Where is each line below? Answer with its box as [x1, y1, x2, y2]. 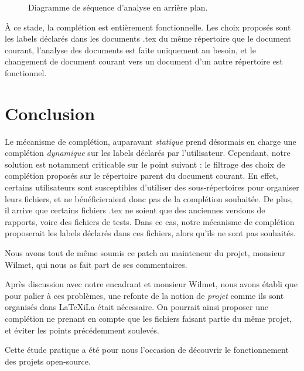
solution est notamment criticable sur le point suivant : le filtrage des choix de [5, 158, 285, 170]
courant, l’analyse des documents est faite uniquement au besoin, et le [5, 43, 256, 56]
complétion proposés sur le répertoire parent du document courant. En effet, [5, 169, 278, 182]
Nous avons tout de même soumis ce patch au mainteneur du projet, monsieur [5, 247, 285, 259]
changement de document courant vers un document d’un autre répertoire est [5, 55, 283, 67]
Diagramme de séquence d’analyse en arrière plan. [28, 1, 208, 13]
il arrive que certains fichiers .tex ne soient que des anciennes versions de [5, 204, 265, 216]
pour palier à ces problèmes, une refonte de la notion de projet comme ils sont [5, 289, 284, 301]
